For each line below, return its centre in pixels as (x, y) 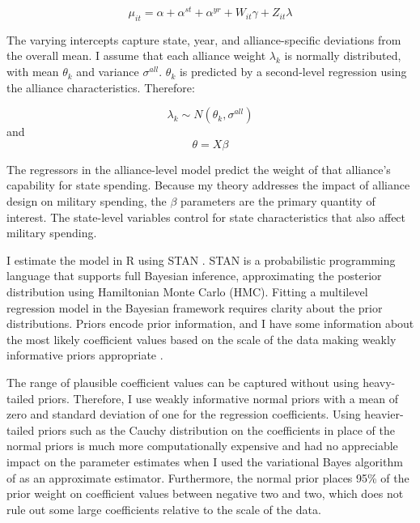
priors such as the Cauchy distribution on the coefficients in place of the (216, 429)
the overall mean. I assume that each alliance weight (136, 55)
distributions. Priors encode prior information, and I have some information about (210, 323)
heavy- (379, 382)
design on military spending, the (87, 201)
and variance (108, 72)
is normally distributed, (343, 55)
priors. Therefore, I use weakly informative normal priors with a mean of (218, 398)
